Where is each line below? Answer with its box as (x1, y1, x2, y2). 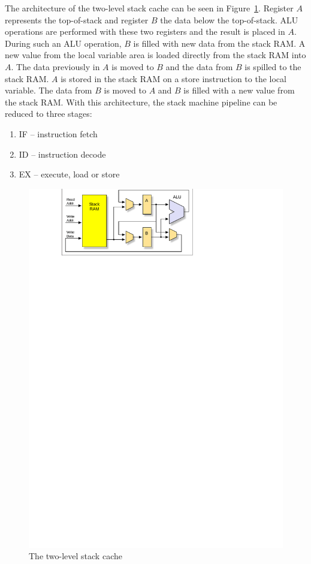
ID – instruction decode (19, 147, 106, 160)
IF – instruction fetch (19, 127, 98, 140)
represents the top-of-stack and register (5, 13, 149, 26)
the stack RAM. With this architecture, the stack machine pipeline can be (5, 95, 277, 108)
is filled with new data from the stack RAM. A (133, 37, 306, 49)
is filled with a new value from (183, 84, 295, 96)
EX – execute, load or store (19, 168, 120, 180)
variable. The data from (5, 84, 92, 96)
